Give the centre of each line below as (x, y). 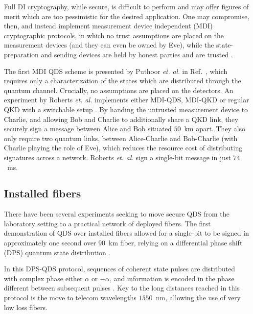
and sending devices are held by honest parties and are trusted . (137, 54)
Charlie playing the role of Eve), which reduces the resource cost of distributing (123, 148)
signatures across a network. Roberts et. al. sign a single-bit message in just (117, 157)
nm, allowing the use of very (198, 298)
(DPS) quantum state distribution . (57, 252)
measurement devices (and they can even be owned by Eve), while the (109, 45)
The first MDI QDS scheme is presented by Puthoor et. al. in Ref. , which (116, 71)
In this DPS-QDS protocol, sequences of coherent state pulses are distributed (120, 269)
